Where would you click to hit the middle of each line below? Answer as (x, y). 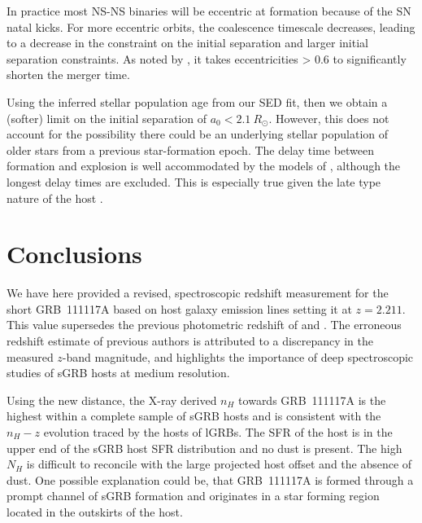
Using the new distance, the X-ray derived (112, 400)
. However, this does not (329, 118)
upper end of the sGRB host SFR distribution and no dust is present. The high (204, 448)
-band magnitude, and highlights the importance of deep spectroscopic (238, 356)
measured (30, 356)
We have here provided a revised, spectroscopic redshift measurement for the (198, 293)
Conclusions (74, 254)
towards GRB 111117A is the (312, 400)
